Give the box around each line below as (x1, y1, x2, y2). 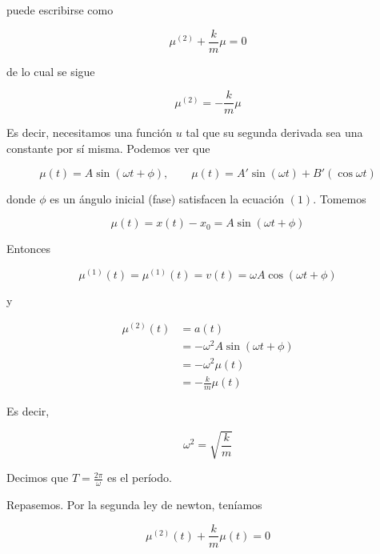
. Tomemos (313, 190, 366, 207)
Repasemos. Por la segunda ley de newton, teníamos (6, 496, 262, 512)
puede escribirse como (6, 2, 114, 18)
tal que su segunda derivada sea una (186, 124, 363, 141)
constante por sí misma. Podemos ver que (6, 139, 210, 156)
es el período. (106, 469, 172, 486)
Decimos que (6, 469, 69, 486)
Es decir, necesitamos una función (6, 124, 172, 141)
